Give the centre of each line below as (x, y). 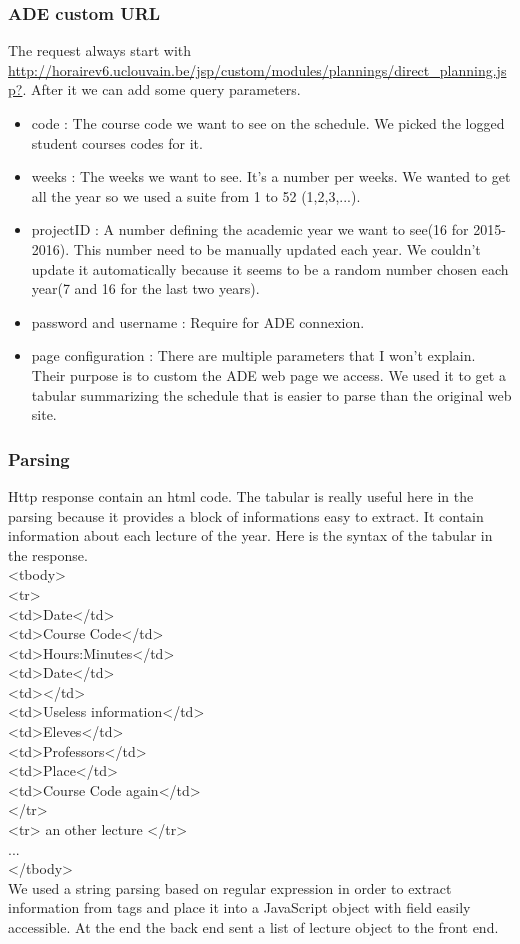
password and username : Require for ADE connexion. (198, 321)
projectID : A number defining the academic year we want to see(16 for (250, 229)
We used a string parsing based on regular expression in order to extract (230, 887)
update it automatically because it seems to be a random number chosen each (270, 268)
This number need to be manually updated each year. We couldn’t (277, 248)
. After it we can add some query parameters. (161, 89)
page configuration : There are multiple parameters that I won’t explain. (253, 355)
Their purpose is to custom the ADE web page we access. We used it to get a (268, 374)
